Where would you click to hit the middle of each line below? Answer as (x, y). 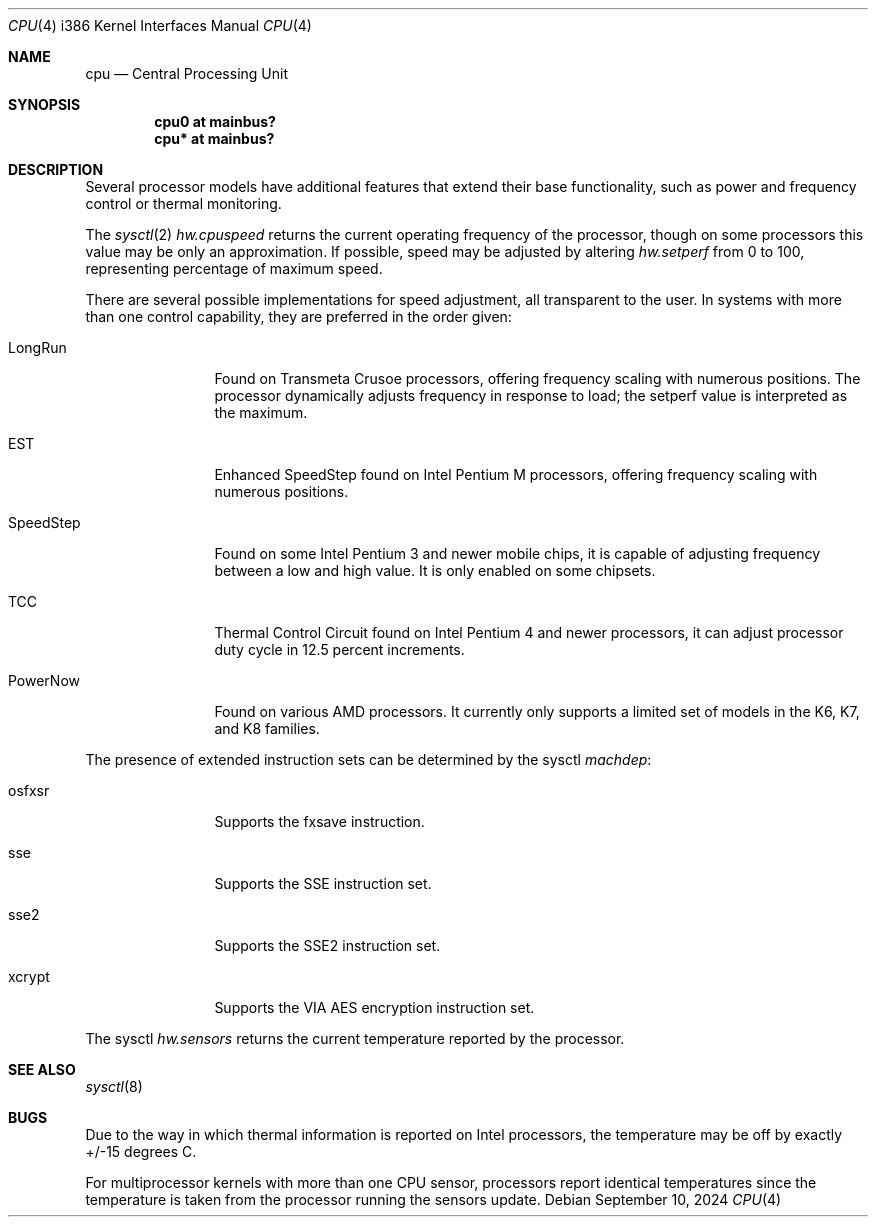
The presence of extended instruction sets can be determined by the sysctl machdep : (368, 759)
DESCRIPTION (56, 169)
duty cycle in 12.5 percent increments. (339, 649)
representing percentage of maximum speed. (234, 268)
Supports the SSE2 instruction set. (327, 945)
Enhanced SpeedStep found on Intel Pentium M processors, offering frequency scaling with (516, 474)
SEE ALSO (42, 1069)
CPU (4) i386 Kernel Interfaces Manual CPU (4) (160, 25)
